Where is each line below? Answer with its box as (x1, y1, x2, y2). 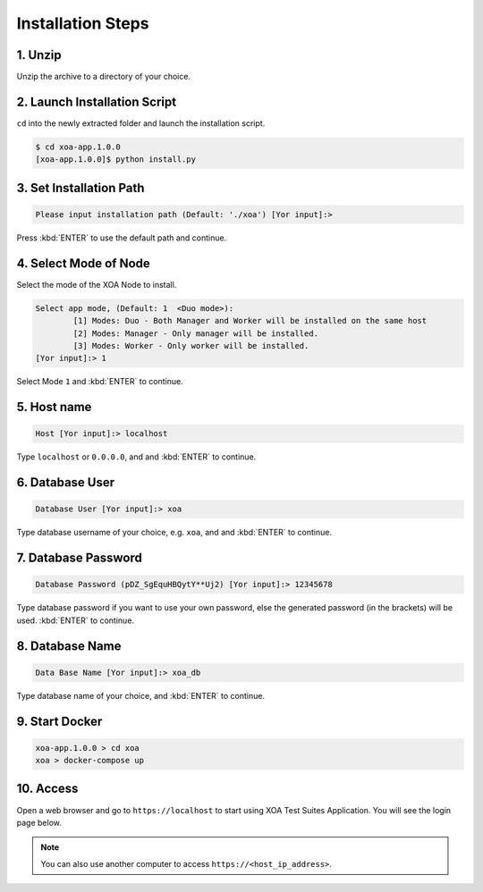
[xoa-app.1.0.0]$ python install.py (35, 155, 197, 164)
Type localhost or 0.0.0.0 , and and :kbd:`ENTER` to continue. (16, 451, 257, 462)
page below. (16, 817, 62, 828)
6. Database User (16, 475, 115, 491)
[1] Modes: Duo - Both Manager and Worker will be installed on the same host (72, 316, 428, 326)
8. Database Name (16, 638, 122, 653)
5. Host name (16, 400, 92, 415)
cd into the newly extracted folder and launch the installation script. (16, 117, 266, 129)
